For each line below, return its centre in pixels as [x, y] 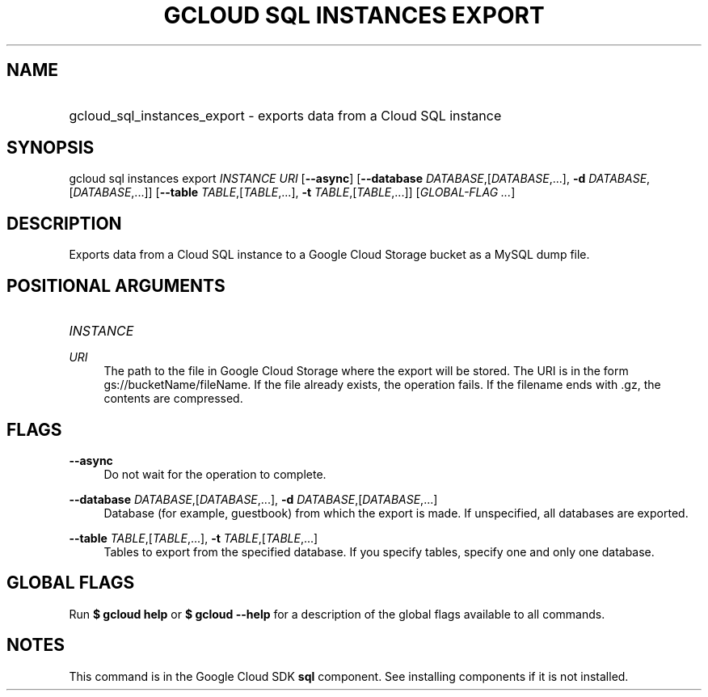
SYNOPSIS [51, 148]
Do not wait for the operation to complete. [215, 474]
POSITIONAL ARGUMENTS [116, 285]
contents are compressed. [173, 399]
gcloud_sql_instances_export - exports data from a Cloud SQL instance [285, 115]
